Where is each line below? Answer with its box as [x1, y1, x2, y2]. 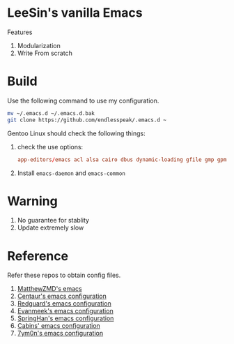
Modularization [17, 41, 61, 50]
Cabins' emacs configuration [17, 322, 101, 330]
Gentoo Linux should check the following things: [7, 129, 146, 137]
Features [7, 28, 33, 36]
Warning [7, 193, 58, 209]
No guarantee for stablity [17, 216, 89, 225]
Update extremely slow [17, 223, 84, 232]
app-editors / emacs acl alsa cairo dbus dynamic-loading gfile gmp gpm [17, 156, 227, 163]
